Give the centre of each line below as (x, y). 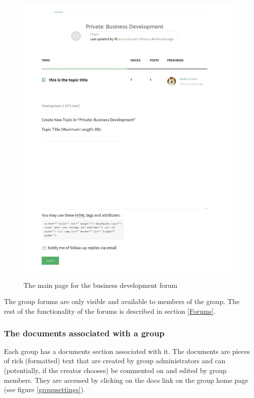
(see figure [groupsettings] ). (45, 389)
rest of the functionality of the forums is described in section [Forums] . (110, 311)
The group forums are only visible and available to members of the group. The (122, 301)
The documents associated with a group (84, 333)
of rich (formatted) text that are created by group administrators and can (115, 361)
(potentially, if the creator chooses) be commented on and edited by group (115, 370)
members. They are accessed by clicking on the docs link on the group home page (126, 380)
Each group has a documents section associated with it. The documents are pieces (127, 351)
